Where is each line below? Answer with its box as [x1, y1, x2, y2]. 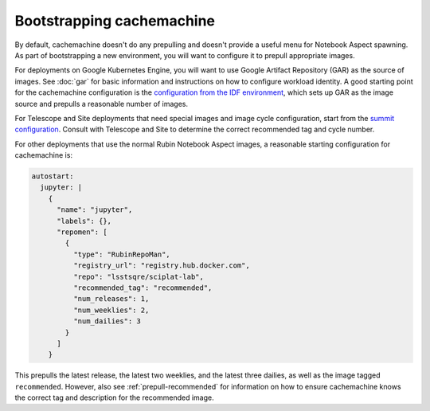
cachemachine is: [14, 151, 73, 160]
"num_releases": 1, [72, 295, 150, 303]
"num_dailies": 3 [72, 317, 141, 326]
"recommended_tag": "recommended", [72, 283, 213, 292]
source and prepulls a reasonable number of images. [14, 99, 189, 108]
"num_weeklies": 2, [72, 305, 150, 315]
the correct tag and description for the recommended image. [14, 393, 214, 402]
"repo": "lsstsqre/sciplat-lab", [72, 272, 205, 281]
